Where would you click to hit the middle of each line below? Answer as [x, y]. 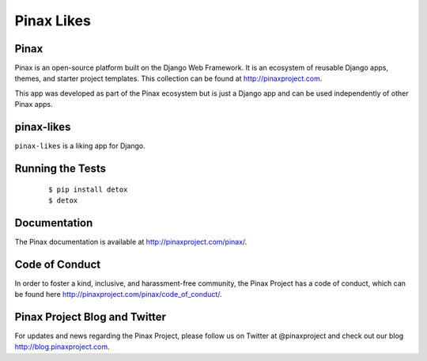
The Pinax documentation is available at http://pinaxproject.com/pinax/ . [131, 241]
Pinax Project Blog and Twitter [90, 317]
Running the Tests [60, 168]
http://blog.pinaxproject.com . [62, 347]
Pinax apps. [34, 104]
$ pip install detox [88, 189]
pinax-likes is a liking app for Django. [80, 146]
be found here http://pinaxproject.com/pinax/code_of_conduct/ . [118, 294]
